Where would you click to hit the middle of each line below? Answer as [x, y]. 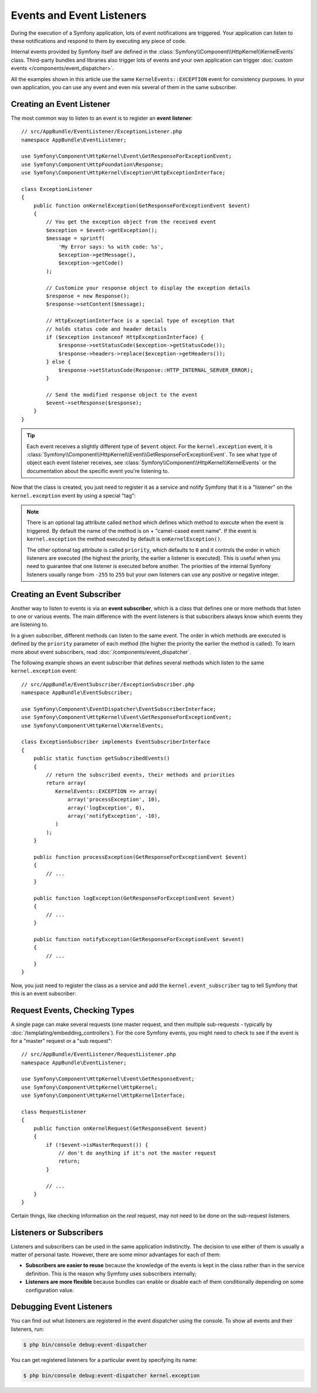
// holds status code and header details [107, 329]
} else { [58, 362]
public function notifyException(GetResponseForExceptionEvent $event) [139, 939]
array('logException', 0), [107, 808]
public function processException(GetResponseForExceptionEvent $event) [140, 857]
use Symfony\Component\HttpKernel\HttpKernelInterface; [103, 1095]
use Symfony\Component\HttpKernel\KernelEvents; [92, 725]
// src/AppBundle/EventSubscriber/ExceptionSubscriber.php [108, 684]
